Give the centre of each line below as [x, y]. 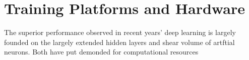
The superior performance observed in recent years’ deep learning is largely [120, 32]
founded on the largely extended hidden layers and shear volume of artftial [119, 42]
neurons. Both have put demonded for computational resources [101, 52]
